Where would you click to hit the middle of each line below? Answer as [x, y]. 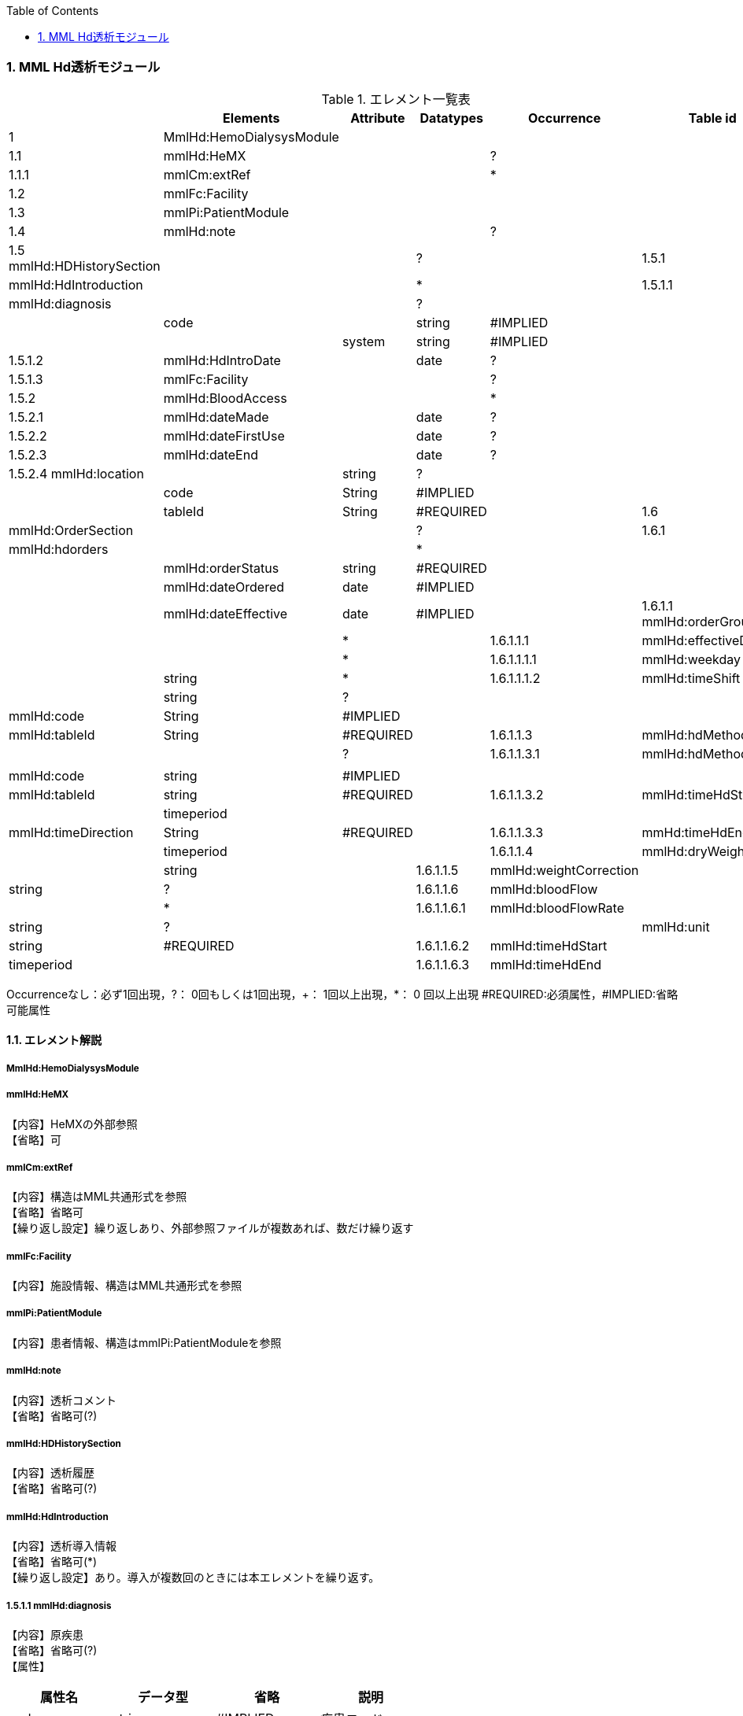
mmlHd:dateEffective [225, 613]
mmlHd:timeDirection [71, 832]
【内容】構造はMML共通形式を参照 [97, 1197]
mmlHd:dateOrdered [224, 587]
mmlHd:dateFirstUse [224, 435]
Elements [251, 118]
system [364, 341]
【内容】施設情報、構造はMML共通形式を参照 [124, 1286]
